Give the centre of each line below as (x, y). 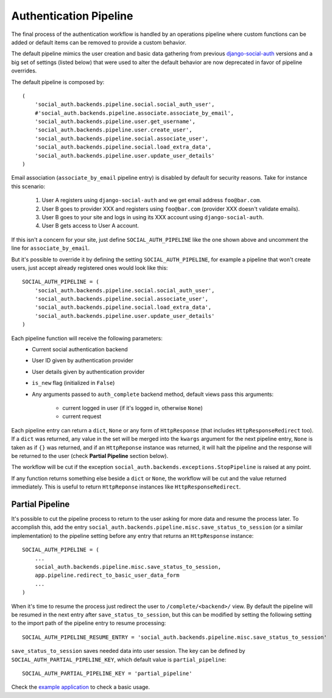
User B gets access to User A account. (90, 226)
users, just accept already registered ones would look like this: (90, 267)
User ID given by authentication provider (83, 361)
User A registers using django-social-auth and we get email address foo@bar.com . (151, 200)
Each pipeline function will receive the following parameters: (87, 338)
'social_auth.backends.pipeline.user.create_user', (113, 130)
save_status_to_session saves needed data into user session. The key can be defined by (128, 651)
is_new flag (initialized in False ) (73, 383)
